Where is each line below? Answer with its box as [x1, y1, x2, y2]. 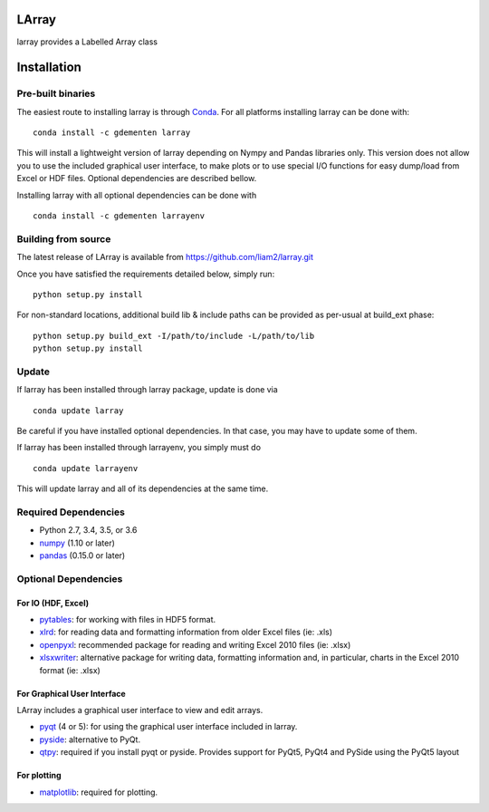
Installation [16, 60, 81, 75]
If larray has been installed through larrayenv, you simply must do [16, 442, 262, 453]
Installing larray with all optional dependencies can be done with [16, 189, 257, 200]
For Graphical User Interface [16, 688, 126, 699]
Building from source [16, 232, 111, 245]
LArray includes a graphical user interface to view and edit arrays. [16, 705, 264, 716]
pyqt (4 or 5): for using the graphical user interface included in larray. [39, 721, 298, 732]
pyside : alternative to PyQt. [39, 734, 140, 745]
